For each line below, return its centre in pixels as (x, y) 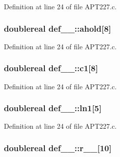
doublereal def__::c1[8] (51, 68)
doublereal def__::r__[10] (58, 147)
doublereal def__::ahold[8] (58, 28)
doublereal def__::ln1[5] (53, 108)
